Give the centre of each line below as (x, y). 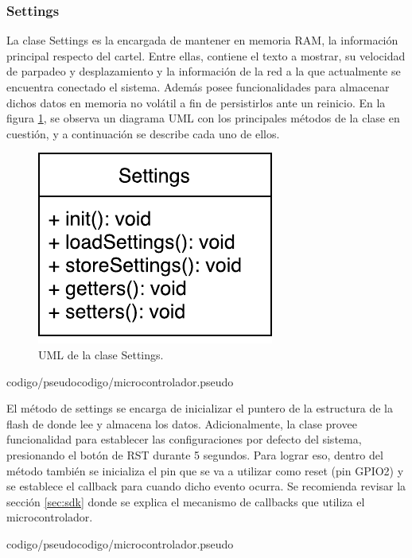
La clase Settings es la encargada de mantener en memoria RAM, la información (202, 40)
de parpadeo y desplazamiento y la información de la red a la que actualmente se (204, 71)
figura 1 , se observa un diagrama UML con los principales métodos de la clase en (203, 118)
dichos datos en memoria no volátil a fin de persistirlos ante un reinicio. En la (196, 102)
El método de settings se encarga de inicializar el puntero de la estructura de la (200, 408)
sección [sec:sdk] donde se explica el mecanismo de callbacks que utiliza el (186, 501)
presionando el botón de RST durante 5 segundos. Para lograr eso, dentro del (195, 454)
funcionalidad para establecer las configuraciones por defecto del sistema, (184, 439)
